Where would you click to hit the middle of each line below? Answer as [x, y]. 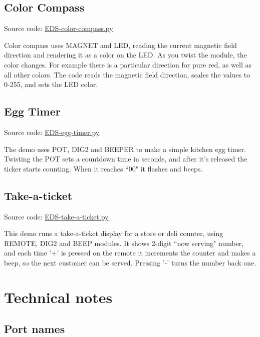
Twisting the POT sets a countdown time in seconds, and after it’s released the [126, 159]
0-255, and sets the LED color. [51, 84]
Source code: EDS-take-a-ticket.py [56, 216]
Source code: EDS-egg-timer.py [52, 132]
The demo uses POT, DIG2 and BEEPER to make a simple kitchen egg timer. [125, 149]
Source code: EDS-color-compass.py [59, 28]
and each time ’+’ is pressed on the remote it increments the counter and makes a [130, 253]
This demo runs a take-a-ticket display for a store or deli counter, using [114, 233]
